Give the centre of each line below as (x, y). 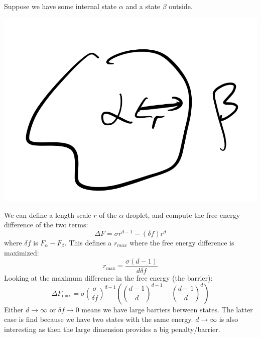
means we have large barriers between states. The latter (167, 309)
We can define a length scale (48, 215)
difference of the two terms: (46, 225)
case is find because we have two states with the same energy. (99, 319)
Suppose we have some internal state (60, 6)
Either (14, 309)
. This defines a (88, 242)
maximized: (22, 253)
